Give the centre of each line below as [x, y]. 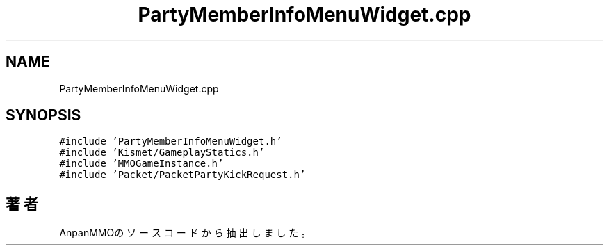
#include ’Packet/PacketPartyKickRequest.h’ [182, 175]
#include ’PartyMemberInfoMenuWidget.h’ [171, 141]
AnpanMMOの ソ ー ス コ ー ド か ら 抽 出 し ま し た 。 [185, 233]
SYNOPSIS [43, 115]
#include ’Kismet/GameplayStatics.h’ [162, 153]
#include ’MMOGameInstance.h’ [141, 164]
